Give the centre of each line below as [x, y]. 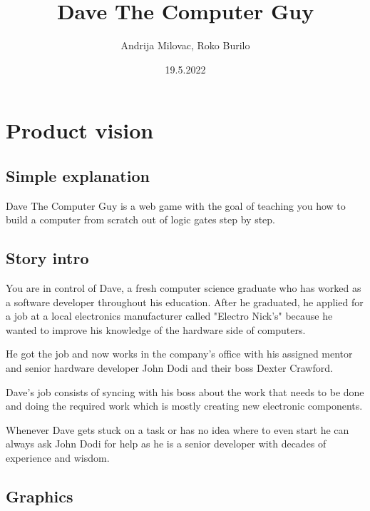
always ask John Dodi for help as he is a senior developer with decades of [166, 444]
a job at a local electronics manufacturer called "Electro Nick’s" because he [169, 316]
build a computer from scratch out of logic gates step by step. [141, 219]
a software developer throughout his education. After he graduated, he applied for [185, 302]
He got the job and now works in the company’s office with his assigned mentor [179, 354]
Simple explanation [78, 175]
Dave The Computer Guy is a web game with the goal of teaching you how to [176, 205]
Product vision [80, 130]
